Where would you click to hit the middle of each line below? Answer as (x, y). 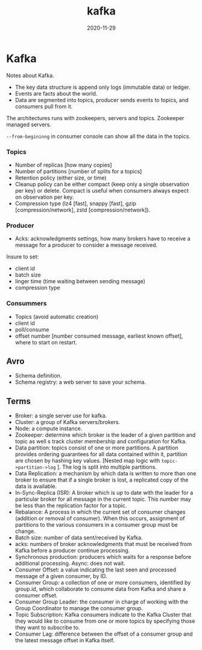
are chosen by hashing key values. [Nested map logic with (87, 461)
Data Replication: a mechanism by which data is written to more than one (106, 474)
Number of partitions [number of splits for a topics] (78, 171)
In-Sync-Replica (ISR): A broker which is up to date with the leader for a (104, 493)
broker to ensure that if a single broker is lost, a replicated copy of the (102, 480)
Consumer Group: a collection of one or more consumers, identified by (103, 583)
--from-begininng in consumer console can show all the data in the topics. (99, 136)
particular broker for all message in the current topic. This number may (103, 499)
